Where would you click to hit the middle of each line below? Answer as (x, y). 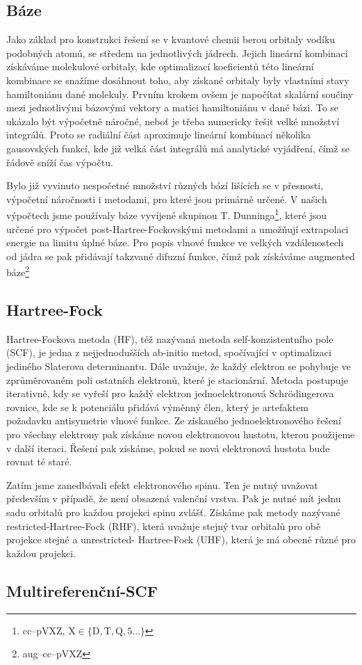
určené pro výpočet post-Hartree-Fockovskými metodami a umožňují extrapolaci (178, 229)
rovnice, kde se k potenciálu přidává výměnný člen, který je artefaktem (158, 407)
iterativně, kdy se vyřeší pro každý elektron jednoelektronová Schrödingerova (170, 393)
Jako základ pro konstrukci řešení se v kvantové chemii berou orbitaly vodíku (171, 39)
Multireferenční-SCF (82, 590)
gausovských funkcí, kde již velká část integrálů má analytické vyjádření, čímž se (178, 148)
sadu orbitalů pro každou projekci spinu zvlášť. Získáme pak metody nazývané (173, 512)
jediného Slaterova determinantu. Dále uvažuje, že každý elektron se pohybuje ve (179, 366)
